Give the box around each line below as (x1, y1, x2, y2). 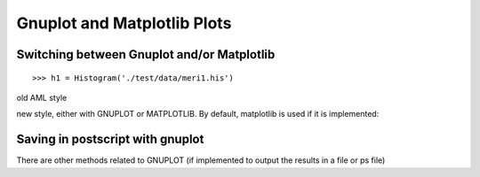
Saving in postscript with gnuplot (16, 132, 204, 147)
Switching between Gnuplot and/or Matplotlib (16, 47, 276, 62)
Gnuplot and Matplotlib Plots (16, 13, 232, 33)
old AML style (16, 92, 68, 103)
